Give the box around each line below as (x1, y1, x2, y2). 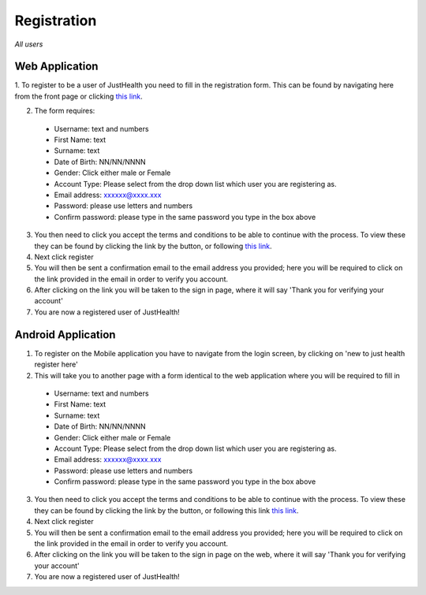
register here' (34, 359, 79, 370)
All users (14, 39, 43, 49)
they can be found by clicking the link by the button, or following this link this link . (34, 505, 299, 515)
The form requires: (34, 106, 95, 116)
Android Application (14, 328, 116, 341)
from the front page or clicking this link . (14, 91, 144, 101)
